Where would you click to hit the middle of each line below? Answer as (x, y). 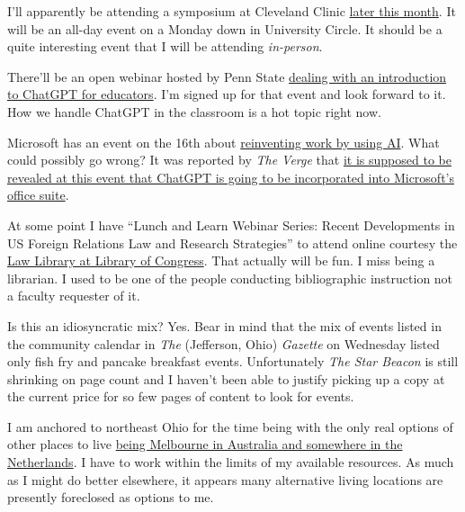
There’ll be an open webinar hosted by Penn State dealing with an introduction (227, 76)
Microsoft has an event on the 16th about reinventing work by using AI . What (224, 142)
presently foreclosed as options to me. (111, 497)
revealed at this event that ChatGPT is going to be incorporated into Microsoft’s (231, 177)
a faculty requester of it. (74, 296)
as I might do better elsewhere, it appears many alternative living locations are (225, 479)
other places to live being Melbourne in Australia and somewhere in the (205, 444)
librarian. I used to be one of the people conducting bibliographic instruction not (230, 278)
